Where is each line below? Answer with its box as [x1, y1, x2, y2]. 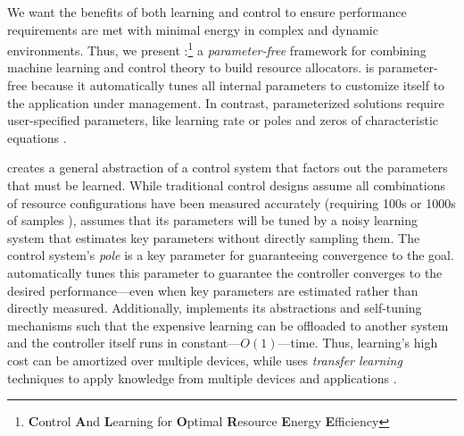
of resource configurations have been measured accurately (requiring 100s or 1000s [7, 193, 456, 212]
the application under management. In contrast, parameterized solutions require [7, 93, 444, 112]
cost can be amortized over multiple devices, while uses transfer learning [7, 350, 402, 369]
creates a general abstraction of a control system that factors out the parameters [7, 158, 448, 177]
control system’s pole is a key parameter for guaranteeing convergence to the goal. [7, 246, 454, 264]
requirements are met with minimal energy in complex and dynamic [7, 20, 378, 38]
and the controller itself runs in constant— [7, 333, 241, 352]
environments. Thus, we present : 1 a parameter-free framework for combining [7, 38, 427, 59]
